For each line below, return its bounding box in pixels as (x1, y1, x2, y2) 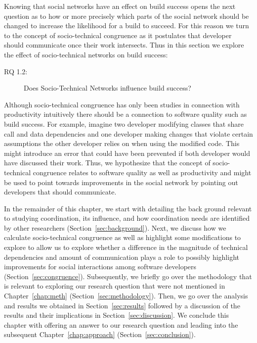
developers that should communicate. (4, 187, 117, 197)
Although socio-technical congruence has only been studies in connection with (4, 99, 240, 109)
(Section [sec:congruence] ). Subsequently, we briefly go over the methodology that (4, 271, 252, 281)
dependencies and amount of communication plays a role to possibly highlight (4, 251, 239, 262)
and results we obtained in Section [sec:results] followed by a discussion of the (4, 300, 240, 310)
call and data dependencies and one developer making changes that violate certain (4, 128, 253, 139)
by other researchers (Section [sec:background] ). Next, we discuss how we (4, 222, 226, 233)
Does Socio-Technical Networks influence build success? (24, 83, 191, 93)
